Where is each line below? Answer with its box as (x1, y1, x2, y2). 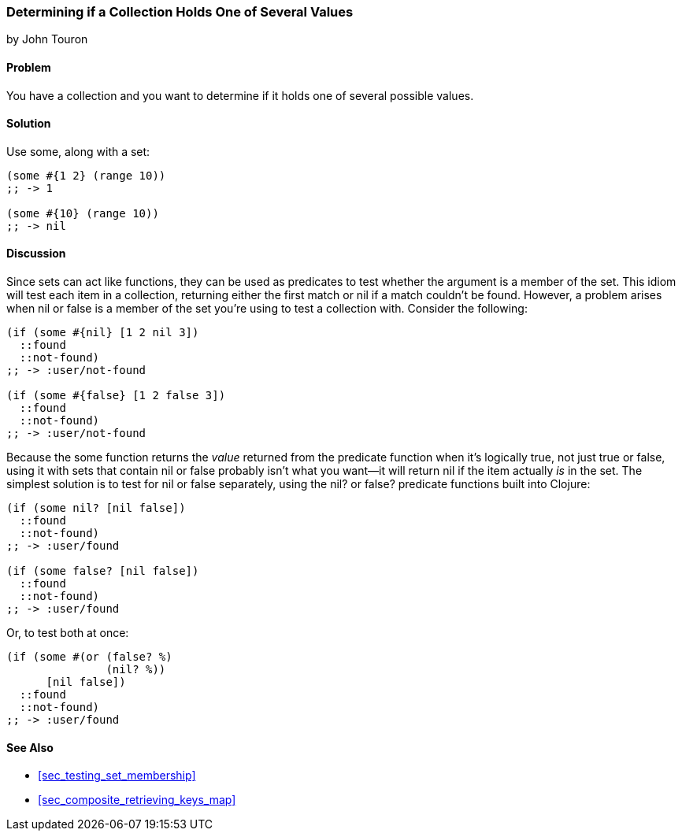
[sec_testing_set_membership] (38, 768, 196, 783)
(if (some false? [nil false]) (6, 565, 199, 578)
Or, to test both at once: (6, 626, 129, 640)
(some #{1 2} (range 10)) (6, 169, 166, 182)
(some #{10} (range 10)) (6, 206, 159, 220)
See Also (6, 740, 54, 754)
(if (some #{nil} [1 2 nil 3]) (6, 326, 199, 339)
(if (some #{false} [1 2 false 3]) (6, 389, 226, 402)
